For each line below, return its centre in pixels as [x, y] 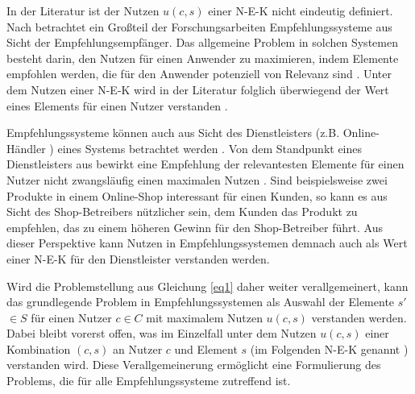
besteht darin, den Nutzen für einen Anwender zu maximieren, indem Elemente [203, 58]
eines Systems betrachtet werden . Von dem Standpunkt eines [210, 148]
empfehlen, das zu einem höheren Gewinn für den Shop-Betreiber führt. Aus [195, 227]
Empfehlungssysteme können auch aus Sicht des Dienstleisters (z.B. [173, 133]
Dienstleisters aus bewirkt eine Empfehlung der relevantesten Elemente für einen [205, 164]
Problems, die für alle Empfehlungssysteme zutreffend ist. [149, 381]
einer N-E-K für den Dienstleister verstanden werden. [138, 258]
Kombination [39, 348]
